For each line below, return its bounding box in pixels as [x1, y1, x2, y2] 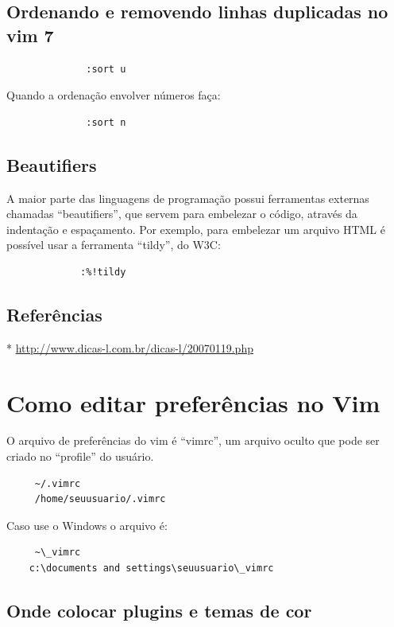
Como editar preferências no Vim [6, 386, 380, 419]
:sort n [86, 116, 126, 128]
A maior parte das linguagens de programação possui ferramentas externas [6, 189, 369, 206]
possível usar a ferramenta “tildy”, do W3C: [6, 236, 221, 253]
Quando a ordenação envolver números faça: [6, 87, 221, 103]
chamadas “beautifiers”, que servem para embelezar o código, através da [6, 205, 357, 222]
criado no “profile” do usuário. [6, 448, 154, 465]
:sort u [86, 63, 126, 75]
